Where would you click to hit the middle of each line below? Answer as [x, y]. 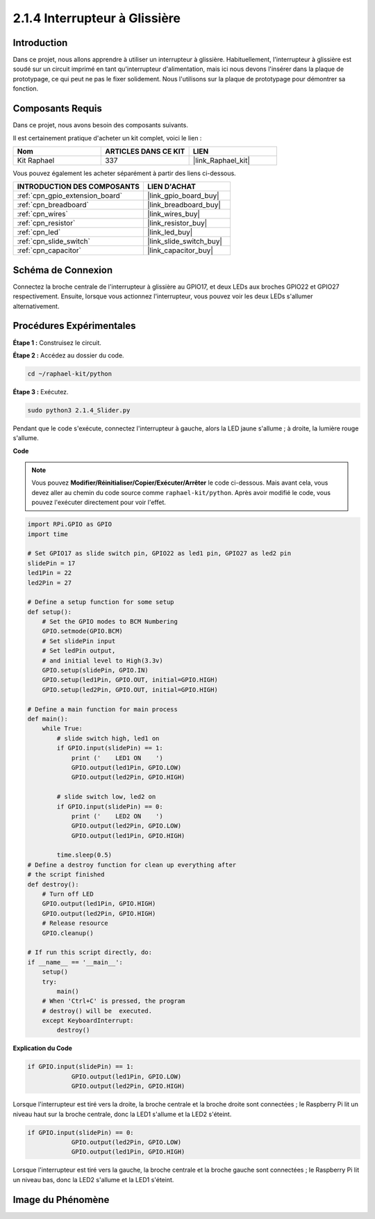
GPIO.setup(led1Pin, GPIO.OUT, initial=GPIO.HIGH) [130, 680]
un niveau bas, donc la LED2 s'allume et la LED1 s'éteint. [93, 1179]
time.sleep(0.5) [84, 855]
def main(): [48, 719]
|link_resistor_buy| [177, 223]
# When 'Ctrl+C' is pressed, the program [114, 1001]
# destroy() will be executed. [97, 1011]
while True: [62, 729]
